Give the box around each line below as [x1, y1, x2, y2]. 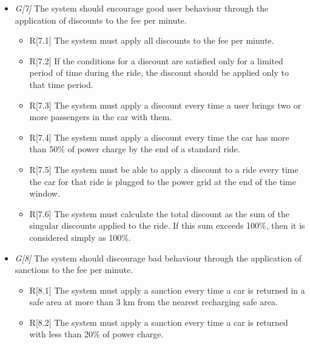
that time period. [29, 78, 93, 90]
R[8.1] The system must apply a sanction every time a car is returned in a [29, 283, 305, 296]
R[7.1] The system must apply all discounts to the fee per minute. [29, 34, 274, 47]
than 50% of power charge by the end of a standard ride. [29, 143, 240, 155]
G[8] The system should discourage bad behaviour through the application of [15, 251, 302, 264]
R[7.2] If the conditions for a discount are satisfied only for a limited [29, 54, 283, 67]
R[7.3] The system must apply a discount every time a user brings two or [29, 98, 302, 111]
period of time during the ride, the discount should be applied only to [29, 66, 289, 79]
